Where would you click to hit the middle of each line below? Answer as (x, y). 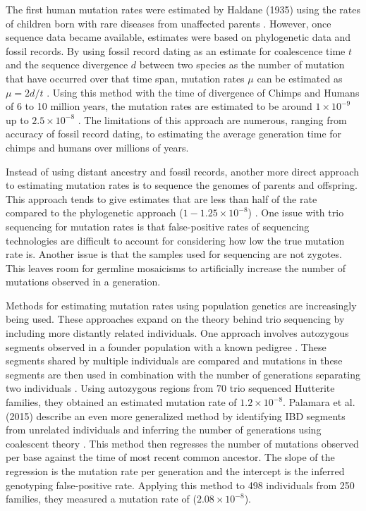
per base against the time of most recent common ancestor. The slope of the (170, 457)
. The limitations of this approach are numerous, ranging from (212, 119)
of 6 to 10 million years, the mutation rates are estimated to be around (159, 106)
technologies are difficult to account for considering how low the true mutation (175, 240)
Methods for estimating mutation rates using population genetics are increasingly (181, 305)
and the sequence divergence (67, 64)
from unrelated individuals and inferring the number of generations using (164, 430)
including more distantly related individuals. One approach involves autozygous (177, 333)
